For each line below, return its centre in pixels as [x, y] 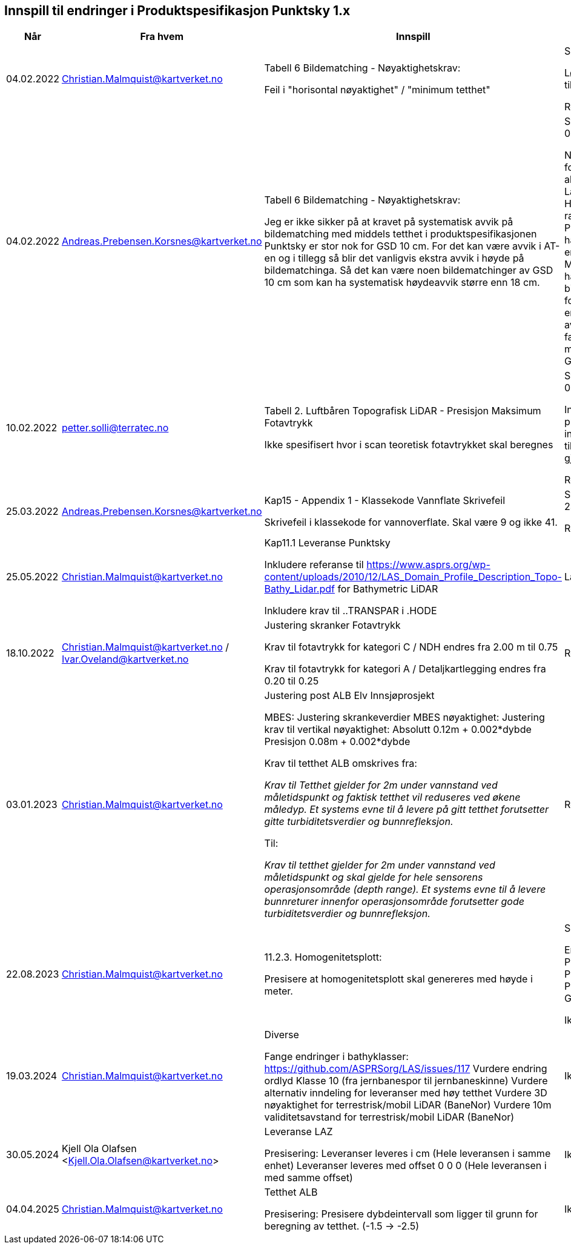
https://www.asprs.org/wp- [428, 565]
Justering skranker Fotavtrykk [332, 625]
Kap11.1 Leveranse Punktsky [327, 543]
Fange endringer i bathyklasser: [336, 1057]
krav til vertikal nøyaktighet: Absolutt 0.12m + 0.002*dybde [398, 730]
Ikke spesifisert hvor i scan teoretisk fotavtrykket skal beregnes [409, 445]
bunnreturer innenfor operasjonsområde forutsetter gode [394, 902]
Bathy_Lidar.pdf [299, 589]
